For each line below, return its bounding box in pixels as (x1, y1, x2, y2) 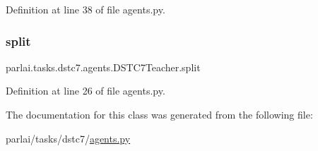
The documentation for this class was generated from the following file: (6, 107, 313, 121)
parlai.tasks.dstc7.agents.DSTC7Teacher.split (6, 59, 201, 74)
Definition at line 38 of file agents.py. (6, 2, 165, 16)
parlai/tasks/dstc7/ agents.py (6, 131, 131, 145)
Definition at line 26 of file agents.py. (6, 83, 165, 98)
